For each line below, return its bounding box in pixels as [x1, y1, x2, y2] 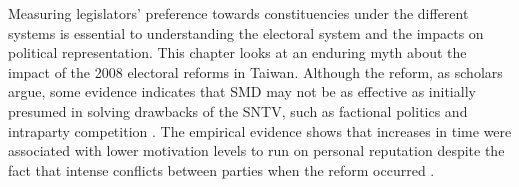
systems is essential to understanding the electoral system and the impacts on [8, 22, 484, 43]
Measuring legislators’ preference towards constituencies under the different [8, 3, 469, 23]
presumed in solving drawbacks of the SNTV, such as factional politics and [8, 100, 468, 121]
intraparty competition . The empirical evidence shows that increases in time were [8, 120, 512, 141]
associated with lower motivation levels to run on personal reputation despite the [8, 140, 505, 161]
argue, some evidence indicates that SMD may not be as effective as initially [8, 81, 476, 102]
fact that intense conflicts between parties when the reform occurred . [8, 159, 435, 180]
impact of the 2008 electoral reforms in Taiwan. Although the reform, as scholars [8, 61, 503, 82]
